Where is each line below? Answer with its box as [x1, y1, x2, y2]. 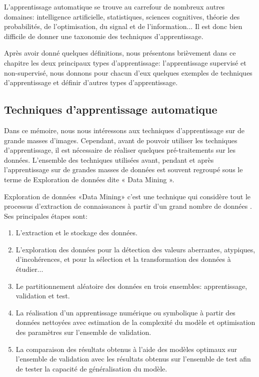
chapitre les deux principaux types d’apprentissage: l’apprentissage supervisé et [4, 57, 246, 68]
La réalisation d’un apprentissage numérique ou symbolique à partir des [15, 307, 235, 317]
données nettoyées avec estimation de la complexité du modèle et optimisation [15, 317, 255, 327]
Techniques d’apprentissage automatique [4, 102, 217, 117]
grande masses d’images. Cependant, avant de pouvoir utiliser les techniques [4, 135, 237, 145]
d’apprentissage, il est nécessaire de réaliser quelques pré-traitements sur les [4, 145, 235, 155]
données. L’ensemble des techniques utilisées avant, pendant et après [4, 154, 214, 165]
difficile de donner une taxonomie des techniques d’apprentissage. [4, 31, 203, 41]
